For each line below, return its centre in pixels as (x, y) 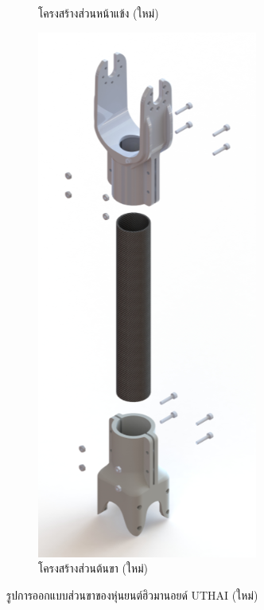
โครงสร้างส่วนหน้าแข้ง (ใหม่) (99, 13)
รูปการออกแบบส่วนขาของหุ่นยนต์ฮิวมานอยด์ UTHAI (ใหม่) (132, 594)
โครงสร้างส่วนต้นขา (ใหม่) (93, 568)
